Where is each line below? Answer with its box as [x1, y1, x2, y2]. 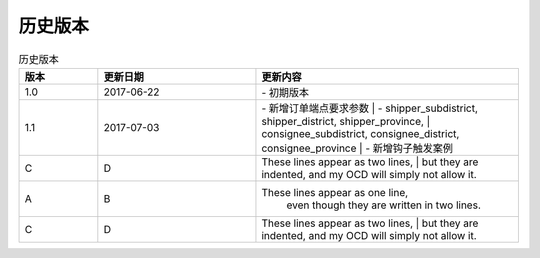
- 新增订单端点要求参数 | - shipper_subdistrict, [261, 101, 479, 115]
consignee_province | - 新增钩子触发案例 [261, 141, 454, 155]
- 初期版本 [261, 85, 310, 99]
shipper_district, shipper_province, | [261, 114, 430, 128]
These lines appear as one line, [261, 185, 409, 199]
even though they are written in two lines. [286, 198, 482, 212]
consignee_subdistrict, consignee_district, [261, 126, 460, 140]
